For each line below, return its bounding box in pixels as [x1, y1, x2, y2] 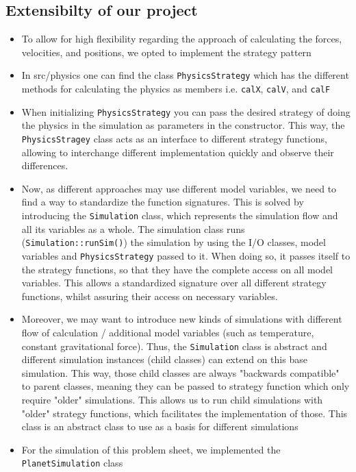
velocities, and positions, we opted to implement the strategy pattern [21, 45, 311, 59]
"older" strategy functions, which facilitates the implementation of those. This [21, 406, 348, 420]
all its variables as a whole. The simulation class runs [21, 221, 245, 236]
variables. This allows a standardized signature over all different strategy [21, 275, 327, 290]
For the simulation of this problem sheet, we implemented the [21, 442, 281, 456]
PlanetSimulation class [21, 456, 123, 470]
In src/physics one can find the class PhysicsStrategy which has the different [21, 68, 349, 82]
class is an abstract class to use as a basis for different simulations [21, 419, 298, 434]
